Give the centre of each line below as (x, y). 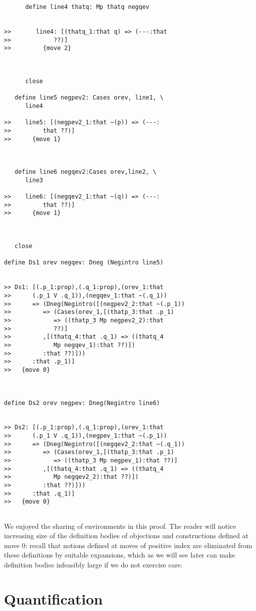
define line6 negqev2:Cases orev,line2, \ (85, 172)
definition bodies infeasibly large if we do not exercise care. (93, 565)
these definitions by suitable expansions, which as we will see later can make (120, 555)
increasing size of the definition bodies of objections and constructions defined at (126, 535)
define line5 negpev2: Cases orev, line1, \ (89, 98)
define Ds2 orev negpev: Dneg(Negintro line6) (82, 403)
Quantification (53, 598)
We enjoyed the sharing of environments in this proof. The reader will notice (120, 526)
